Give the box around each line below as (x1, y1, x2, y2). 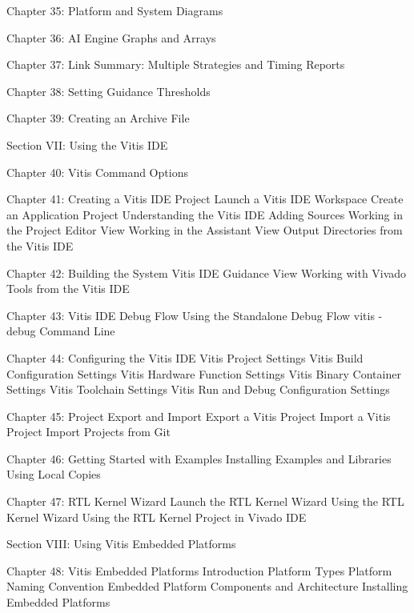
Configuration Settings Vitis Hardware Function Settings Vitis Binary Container (6, 365, 401, 382)
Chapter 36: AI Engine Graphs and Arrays (6, 29, 216, 46)
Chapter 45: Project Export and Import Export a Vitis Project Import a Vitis (6, 407, 391, 424)
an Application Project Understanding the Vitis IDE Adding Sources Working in (6, 206, 403, 222)
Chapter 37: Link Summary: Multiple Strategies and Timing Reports (6, 56, 345, 73)
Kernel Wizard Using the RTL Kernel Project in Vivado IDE (6, 508, 307, 525)
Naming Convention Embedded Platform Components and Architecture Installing (6, 578, 408, 595)
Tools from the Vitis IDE (6, 280, 130, 297)
